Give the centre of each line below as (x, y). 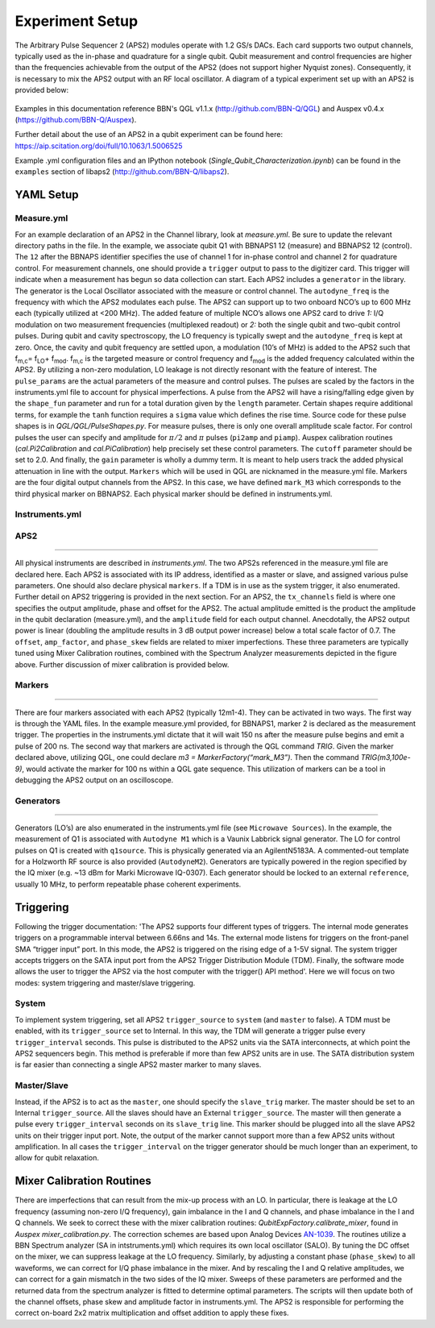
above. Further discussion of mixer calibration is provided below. (122, 664)
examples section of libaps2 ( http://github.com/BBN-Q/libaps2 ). (122, 172)
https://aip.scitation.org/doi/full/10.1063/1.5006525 (99, 146)
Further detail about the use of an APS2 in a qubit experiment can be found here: (149, 135)
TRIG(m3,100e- (385, 757)
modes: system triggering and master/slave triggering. (105, 982)
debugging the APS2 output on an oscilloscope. (94, 780)
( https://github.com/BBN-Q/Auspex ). (76, 119)
